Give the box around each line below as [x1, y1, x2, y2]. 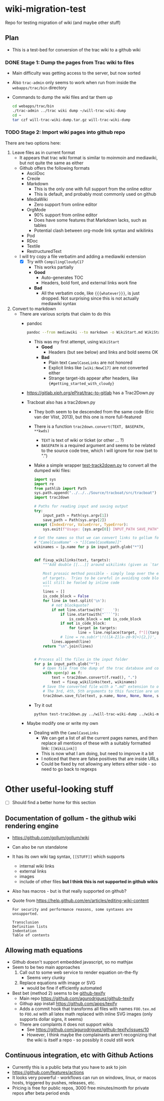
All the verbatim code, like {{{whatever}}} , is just [41, 290, 140, 296]
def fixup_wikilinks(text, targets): [34, 558, 111, 563]
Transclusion [12, 920, 39, 925]
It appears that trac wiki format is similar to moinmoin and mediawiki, [19, 155, 158, 160]
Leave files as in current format [12, 149, 75, 155]
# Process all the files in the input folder [34, 657, 128, 662]
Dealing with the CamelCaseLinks [34, 730, 99, 736]
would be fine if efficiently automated [26, 985, 102, 991]
